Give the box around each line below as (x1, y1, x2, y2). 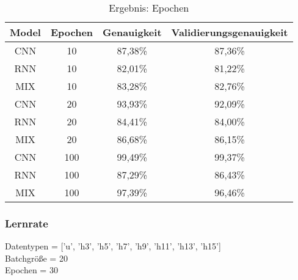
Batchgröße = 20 (5, 251, 68, 264)
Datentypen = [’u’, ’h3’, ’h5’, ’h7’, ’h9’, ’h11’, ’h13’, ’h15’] (5, 240, 221, 252)
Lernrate (5, 215, 48, 230)
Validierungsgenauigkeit (171, 25, 288, 39)
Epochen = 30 (5, 263, 58, 276)
